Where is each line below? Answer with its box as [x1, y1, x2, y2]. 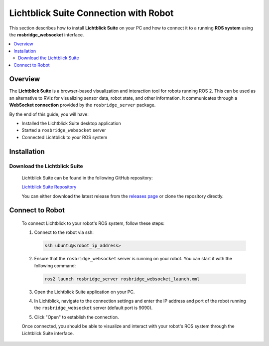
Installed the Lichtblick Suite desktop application [21, 120, 122, 126]
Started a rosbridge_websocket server [21, 127, 107, 133]
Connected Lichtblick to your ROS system [21, 134, 107, 140]
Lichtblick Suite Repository [21, 184, 77, 190]
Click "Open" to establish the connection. [34, 314, 119, 320]
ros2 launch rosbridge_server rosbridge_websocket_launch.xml [44, 276, 200, 282]
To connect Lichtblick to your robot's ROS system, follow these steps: [21, 220, 164, 226]
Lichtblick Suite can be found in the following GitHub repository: [21, 174, 153, 180]
